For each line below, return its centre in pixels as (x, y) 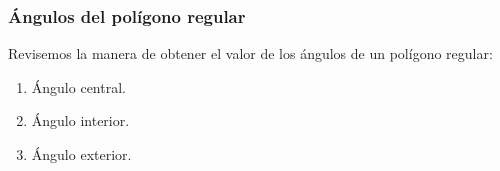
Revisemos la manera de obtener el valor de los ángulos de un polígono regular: (250, 53)
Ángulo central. (78, 86)
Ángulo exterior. (81, 154)
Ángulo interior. (80, 120)
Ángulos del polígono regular (127, 15)
